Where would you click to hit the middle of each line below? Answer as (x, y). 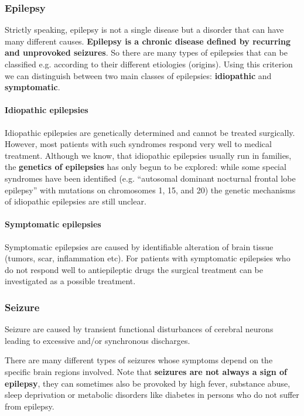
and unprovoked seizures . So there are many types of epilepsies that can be (146, 52)
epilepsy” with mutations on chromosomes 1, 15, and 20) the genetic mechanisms (150, 190)
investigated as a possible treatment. (70, 281)
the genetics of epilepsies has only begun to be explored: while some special (146, 167)
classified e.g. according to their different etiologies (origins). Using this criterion (149, 64)
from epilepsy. (30, 406)
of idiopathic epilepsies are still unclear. (76, 201)
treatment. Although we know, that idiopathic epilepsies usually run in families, (148, 155)
